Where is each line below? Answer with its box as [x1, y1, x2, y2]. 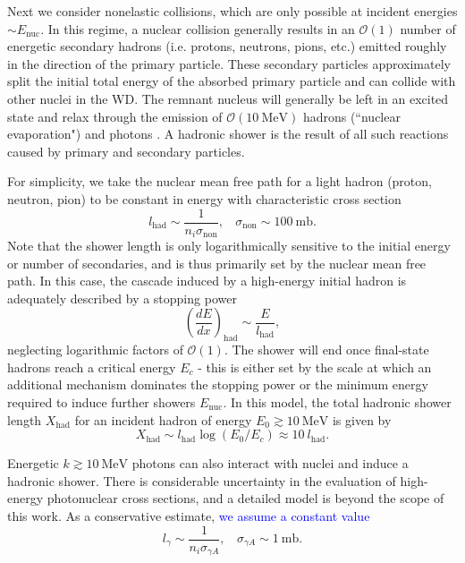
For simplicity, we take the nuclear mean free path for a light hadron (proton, [7, 172, 432, 191]
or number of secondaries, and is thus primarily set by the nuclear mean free [7, 253, 427, 272]
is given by [332, 410, 392, 429]
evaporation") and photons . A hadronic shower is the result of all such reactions [7, 124, 449, 143]
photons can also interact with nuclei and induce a [131, 454, 409, 473]
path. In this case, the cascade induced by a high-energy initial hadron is [7, 271, 407, 290]
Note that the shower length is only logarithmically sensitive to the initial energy [7, 236, 451, 255]
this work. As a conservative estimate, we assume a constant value [7, 506, 370, 525]
